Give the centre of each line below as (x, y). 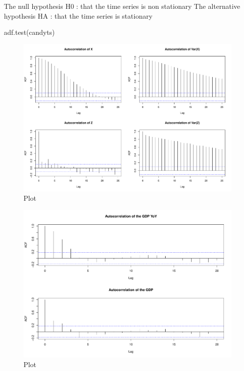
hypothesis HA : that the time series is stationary (78, 15)
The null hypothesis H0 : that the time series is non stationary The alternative (122, 6)
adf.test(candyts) (29, 32)
